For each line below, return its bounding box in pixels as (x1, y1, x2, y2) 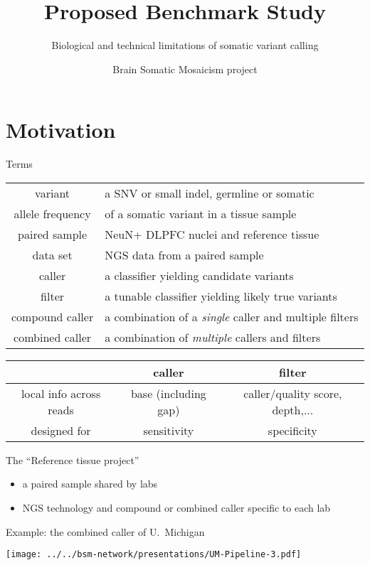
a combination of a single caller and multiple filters (105, 308, 359, 325)
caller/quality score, (243, 384, 342, 402)
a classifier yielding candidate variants (105, 267, 294, 284)
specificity (268, 421, 317, 438)
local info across (21, 384, 101, 402)
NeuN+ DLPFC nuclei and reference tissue (105, 225, 319, 242)
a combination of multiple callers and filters (105, 328, 321, 345)
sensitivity (143, 421, 194, 438)
